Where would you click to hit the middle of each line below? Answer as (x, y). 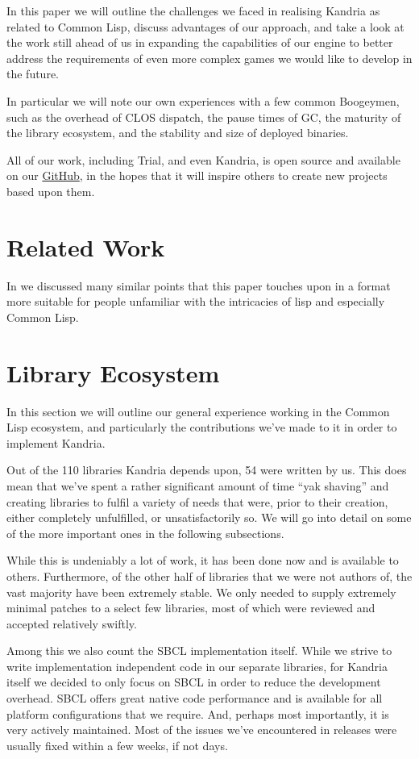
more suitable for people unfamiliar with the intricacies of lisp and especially (196, 301)
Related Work (86, 246)
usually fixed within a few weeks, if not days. (117, 745)
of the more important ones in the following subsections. (145, 533)
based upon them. (51, 191)
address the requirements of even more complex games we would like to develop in (209, 58)
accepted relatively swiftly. (72, 623)
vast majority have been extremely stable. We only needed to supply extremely (201, 592)
